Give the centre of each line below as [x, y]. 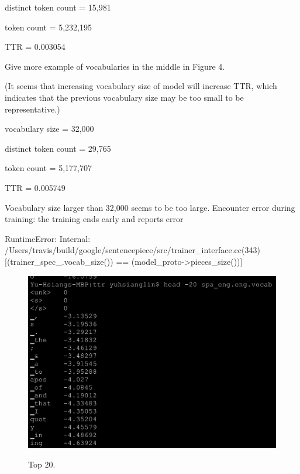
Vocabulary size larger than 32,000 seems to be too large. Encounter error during [150, 207]
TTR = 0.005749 [35, 187]
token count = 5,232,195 [48, 27]
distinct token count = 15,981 [58, 7]
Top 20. [42, 464]
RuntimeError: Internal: [48, 238]
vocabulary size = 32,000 [49, 129]
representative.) [32, 109]
